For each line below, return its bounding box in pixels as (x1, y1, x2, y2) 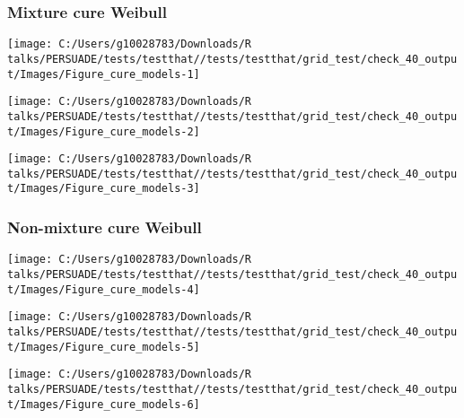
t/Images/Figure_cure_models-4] (7, 283, 200, 296)
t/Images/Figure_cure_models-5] (7, 340, 200, 353)
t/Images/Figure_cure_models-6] (7, 397, 200, 411)
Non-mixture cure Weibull (7, 216, 202, 239)
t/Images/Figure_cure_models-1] (7, 67, 200, 81)
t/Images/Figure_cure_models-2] (7, 125, 200, 138)
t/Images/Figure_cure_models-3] (7, 182, 200, 196)
